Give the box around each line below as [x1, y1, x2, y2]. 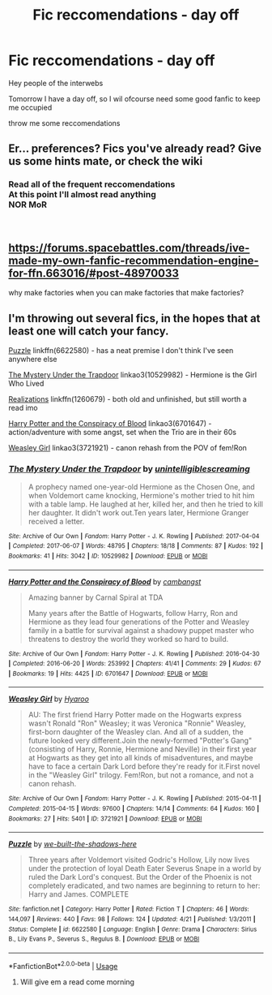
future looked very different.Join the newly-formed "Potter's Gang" [28, 736, 253, 746]
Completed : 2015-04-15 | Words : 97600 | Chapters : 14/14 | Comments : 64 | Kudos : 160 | [8, 805, 260, 813]
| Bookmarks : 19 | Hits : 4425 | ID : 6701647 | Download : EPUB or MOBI [8, 670, 208, 678]
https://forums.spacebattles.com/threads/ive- [8, 241, 250, 255]
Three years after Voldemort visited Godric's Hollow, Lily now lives [28, 855, 250, 865]
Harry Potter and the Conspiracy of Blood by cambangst [8, 576, 202, 586]
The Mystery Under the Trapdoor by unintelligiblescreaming [8, 463, 251, 475]
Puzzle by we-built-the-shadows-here [8, 839, 138, 849]
